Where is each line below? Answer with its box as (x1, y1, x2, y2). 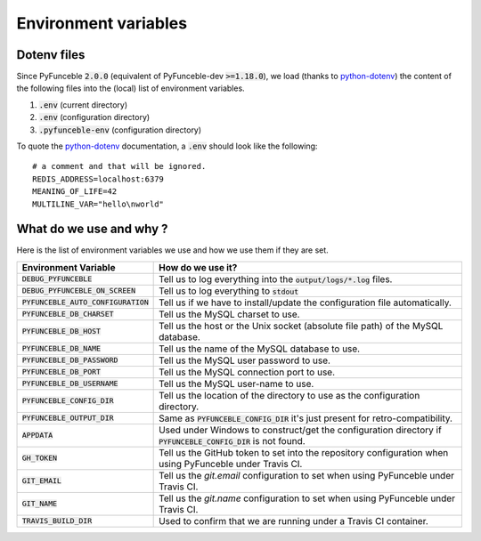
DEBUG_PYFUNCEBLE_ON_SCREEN (21, 286, 136, 295)
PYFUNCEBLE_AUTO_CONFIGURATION (21, 298, 149, 307)
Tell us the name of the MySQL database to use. (159, 343, 361, 355)
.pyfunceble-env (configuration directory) (38, 125, 202, 135)
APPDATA (21, 431, 53, 440)
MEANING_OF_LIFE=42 (32, 187, 118, 197)
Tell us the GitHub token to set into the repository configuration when (159, 446, 449, 458)
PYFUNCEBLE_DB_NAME (21, 343, 102, 353)
